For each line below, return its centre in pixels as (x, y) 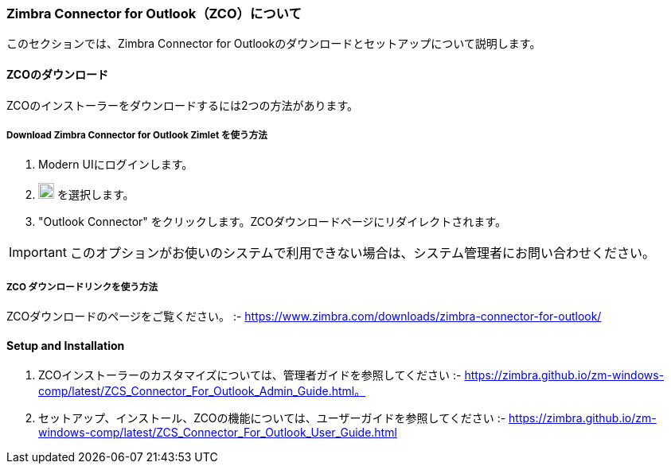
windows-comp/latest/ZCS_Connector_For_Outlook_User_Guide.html (218, 433)
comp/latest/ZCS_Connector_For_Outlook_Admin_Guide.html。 (202, 391)
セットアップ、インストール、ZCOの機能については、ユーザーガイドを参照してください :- (272, 418)
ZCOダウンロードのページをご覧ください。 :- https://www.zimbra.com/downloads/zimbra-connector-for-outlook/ (304, 317)
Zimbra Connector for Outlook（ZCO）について (154, 14)
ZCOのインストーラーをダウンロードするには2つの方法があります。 (183, 105)
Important (38, 252)
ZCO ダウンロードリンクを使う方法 (82, 287)
